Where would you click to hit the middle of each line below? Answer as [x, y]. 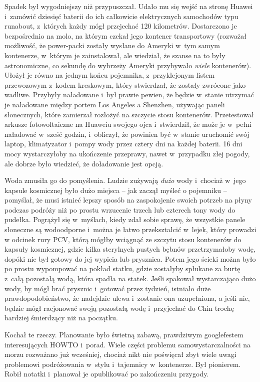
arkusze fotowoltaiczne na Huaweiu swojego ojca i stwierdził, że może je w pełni [128, 124]
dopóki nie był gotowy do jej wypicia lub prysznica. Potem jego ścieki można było [130, 258]
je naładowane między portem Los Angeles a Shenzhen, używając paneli [115, 104]
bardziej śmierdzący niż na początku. [61, 318]
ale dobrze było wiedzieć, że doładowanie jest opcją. [84, 163]
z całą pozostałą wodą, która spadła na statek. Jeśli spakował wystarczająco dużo [130, 278]
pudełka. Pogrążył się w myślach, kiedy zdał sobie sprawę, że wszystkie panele [125, 219]
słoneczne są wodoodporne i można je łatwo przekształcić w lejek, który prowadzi [130, 229]
